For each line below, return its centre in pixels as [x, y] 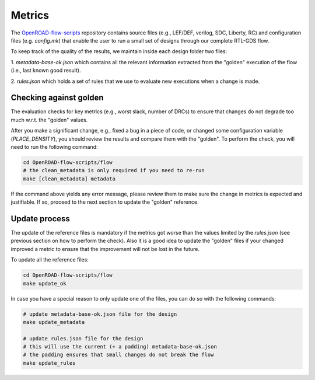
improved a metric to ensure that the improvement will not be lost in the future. [105, 249]
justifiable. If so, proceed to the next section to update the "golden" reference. [105, 202]
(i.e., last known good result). [46, 71]
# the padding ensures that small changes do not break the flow [118, 355]
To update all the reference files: [50, 260]
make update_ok [45, 283]
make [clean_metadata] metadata [69, 179]
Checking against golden [57, 98]
